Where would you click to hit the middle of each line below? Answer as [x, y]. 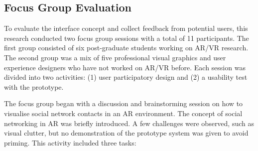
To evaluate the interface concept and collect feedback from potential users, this [126, 28]
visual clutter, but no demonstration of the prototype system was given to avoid [126, 133]
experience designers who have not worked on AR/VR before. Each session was [125, 67]
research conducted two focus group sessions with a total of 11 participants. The [127, 38]
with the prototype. [34, 86]
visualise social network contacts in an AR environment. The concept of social [123, 113]
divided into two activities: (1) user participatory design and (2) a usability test [126, 77]
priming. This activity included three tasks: [70, 142]
